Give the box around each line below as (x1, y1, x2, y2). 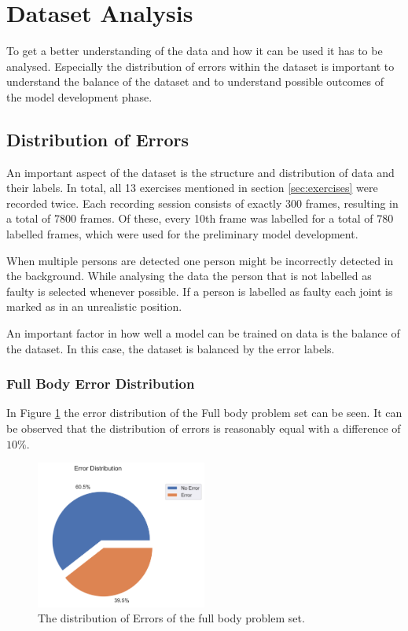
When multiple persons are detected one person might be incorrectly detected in (6, 252, 394, 268)
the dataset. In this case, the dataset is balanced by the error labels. (6, 340, 335, 356)
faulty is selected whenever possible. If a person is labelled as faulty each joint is (6, 282, 393, 299)
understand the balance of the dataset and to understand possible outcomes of (6, 73, 384, 90)
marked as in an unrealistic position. (6, 298, 182, 315)
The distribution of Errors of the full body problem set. (38, 610, 305, 626)
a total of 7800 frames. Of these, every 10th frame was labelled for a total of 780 (6, 210, 394, 227)
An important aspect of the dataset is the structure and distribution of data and (6, 164, 395, 180)
